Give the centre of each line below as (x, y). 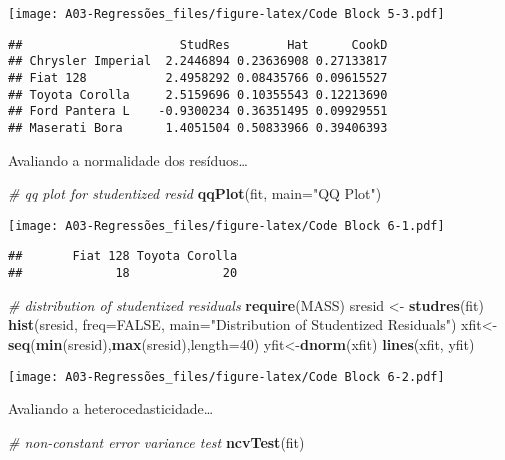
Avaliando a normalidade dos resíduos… (128, 159)
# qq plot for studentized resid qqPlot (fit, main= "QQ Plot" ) (195, 193)
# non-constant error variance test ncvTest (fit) (156, 441)
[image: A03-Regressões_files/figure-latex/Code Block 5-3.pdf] (226, 14)
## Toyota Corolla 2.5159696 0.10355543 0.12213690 (198, 94)
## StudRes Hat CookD (198, 44)
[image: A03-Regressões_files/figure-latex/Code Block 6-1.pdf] (226, 225)
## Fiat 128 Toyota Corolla (123, 256)
